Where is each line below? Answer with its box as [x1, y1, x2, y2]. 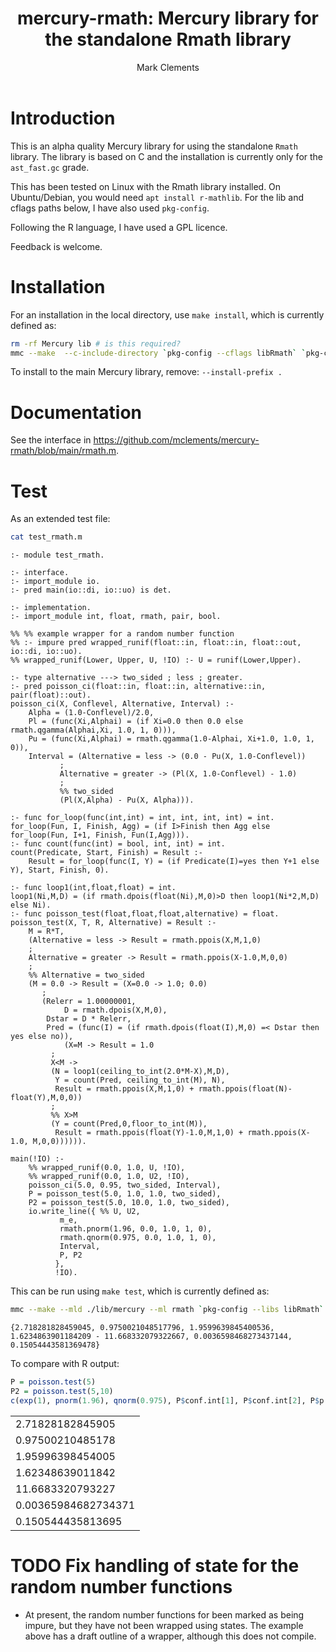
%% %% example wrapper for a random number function [10, 629, 235, 639]
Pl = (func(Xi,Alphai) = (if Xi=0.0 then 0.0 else [28, 717, 244, 727]
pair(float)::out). [10, 690, 92, 701]
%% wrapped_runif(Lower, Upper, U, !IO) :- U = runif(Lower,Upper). [10, 655, 302, 666]
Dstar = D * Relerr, [46, 1014, 132, 1024]
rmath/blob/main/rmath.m [10, 445, 117, 457]
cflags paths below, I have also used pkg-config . [10, 202, 210, 214]
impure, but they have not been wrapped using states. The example [24, 1619, 304, 1631]
